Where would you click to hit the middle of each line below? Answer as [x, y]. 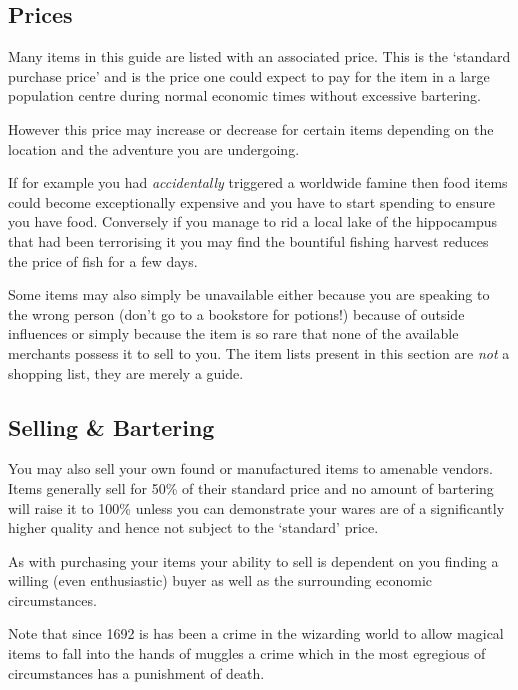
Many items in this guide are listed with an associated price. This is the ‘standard [259, 56]
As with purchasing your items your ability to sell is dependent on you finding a [253, 560]
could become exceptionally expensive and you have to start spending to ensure [251, 201]
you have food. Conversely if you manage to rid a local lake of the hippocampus [253, 221]
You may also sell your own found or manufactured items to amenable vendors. [251, 468]
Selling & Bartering [111, 426]
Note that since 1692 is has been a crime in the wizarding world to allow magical [256, 633]
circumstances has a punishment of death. [136, 672]
